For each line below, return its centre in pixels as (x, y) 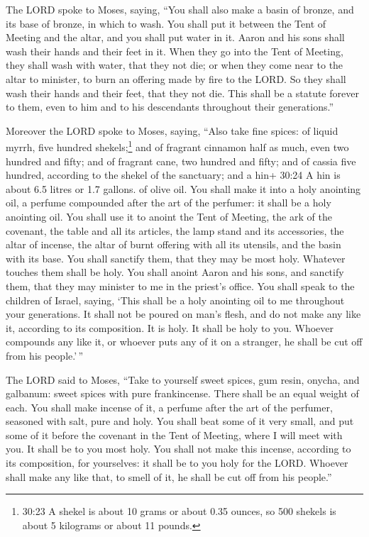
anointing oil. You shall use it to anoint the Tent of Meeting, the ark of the (169, 216)
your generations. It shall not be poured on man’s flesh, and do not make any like (183, 314)
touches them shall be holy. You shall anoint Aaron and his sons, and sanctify (175, 272)
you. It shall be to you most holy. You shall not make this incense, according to (178, 449)
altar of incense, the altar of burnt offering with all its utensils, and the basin (174, 244)
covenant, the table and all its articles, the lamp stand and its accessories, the (175, 230)
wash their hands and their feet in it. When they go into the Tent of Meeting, (175, 51)
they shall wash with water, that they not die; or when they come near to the (175, 65)
